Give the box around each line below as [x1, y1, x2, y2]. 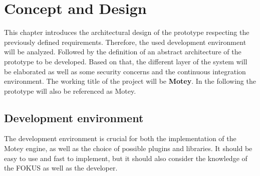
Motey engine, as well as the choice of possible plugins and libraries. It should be [4, 143, 252, 154]
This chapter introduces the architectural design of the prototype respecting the [4, 27, 249, 37]
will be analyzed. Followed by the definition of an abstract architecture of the [4, 46, 241, 57]
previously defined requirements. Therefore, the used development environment [4, 36, 246, 47]
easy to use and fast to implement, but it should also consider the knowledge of [4, 153, 247, 163]
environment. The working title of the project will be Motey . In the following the [4, 76, 256, 86]
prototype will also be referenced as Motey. [4, 85, 136, 96]
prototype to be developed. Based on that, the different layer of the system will [4, 56, 247, 66]
